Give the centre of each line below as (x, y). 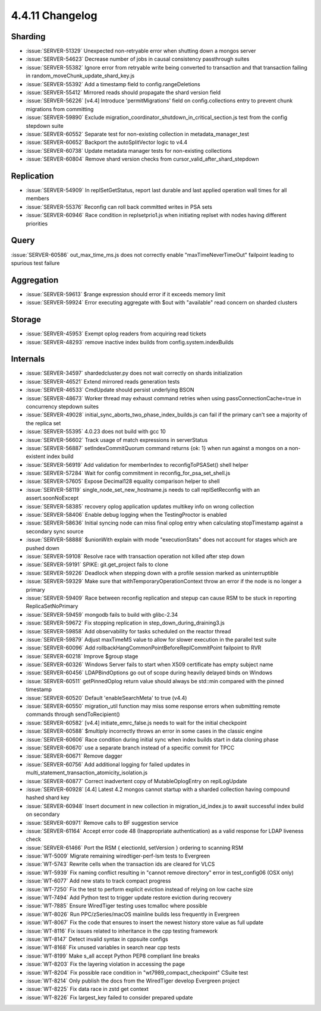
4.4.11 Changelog (54, 15)
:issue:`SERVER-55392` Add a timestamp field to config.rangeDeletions (113, 84)
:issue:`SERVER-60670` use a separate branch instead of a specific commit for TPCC (130, 748)
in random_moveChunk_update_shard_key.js (80, 76)
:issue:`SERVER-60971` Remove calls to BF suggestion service (102, 822)
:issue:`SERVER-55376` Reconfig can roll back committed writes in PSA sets (119, 207)
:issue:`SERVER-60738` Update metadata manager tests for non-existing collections (129, 150)
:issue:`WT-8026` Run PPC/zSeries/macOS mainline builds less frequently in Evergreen (133, 914)
